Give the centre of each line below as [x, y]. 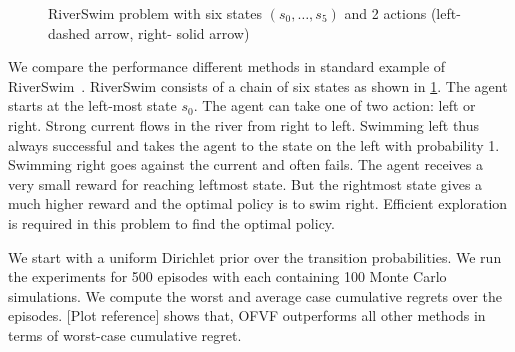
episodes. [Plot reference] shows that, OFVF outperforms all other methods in [247, 315]
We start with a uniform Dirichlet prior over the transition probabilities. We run [255, 256]
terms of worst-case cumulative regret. [125, 334]
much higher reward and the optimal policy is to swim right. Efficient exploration [258, 203]
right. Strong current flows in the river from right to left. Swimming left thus [244, 124]
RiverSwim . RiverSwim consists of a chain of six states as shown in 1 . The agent [258, 85]
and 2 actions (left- [402, 13]
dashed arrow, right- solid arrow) [149, 32]
